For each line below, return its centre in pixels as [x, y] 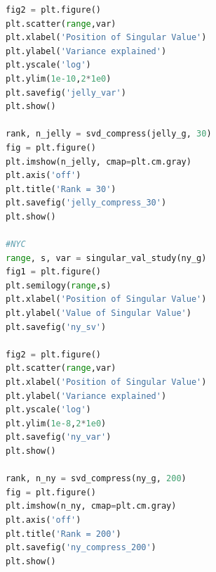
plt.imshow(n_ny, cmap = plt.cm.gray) [91, 506]
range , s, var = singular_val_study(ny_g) [106, 258]
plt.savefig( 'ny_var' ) [59, 437]
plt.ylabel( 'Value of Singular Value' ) [99, 313]
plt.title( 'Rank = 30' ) [61, 189]
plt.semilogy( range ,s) [59, 285]
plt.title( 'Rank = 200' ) [63, 534]
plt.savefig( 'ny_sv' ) [56, 327]
